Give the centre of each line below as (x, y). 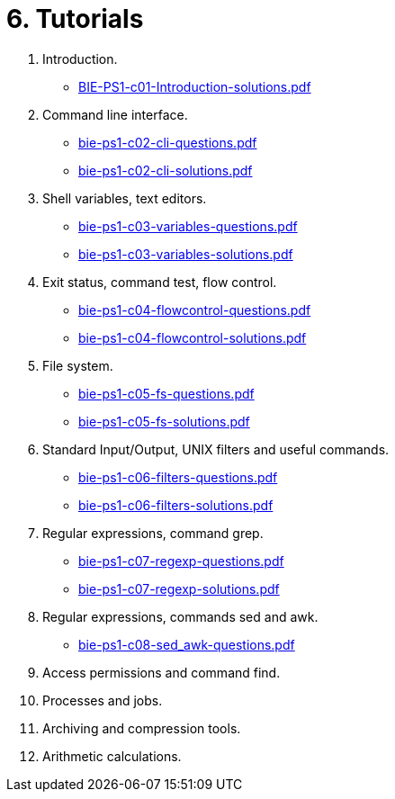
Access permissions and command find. (162, 672)
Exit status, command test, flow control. (160, 282)
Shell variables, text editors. (125, 198)
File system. (78, 365)
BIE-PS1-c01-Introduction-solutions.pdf (195, 86)
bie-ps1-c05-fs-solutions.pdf (164, 421)
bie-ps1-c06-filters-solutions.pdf (176, 505)
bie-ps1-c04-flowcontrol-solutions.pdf (193, 337)
